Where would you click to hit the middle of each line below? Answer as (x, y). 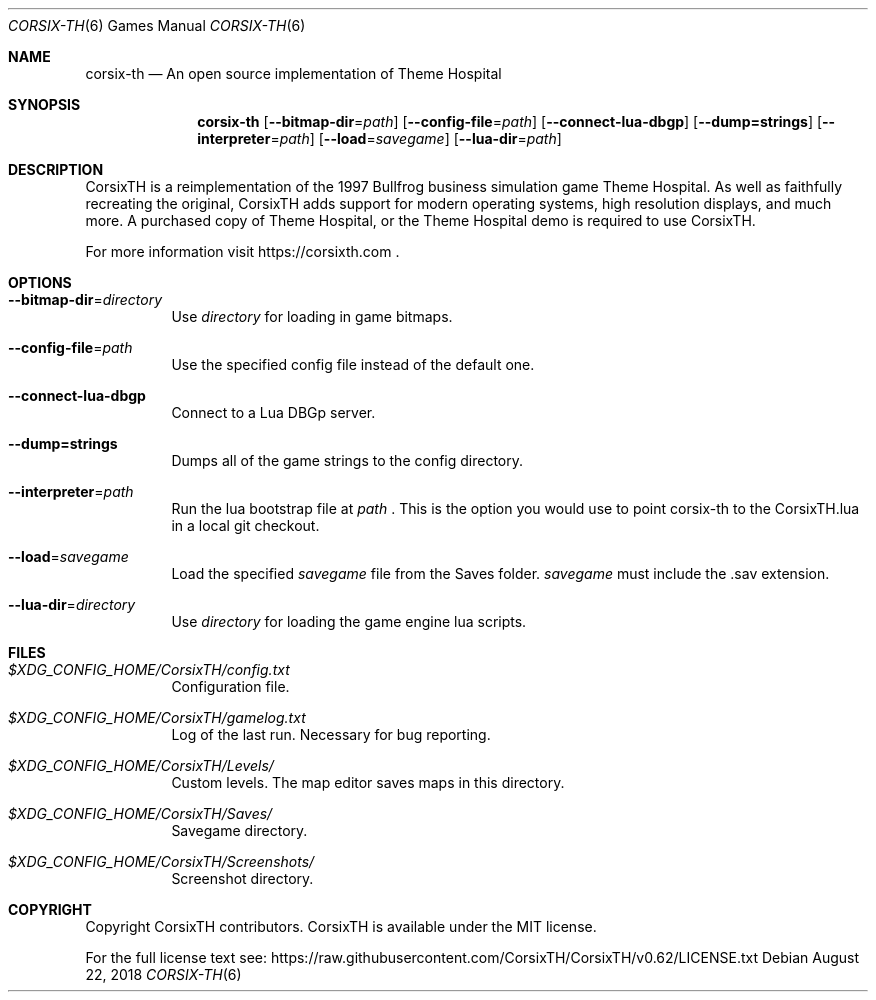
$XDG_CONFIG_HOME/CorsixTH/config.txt (149, 669)
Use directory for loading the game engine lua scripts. (349, 621)
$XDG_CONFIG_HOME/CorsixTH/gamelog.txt (157, 717)
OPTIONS (40, 282)
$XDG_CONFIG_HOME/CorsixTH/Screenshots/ (161, 861)
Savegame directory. (239, 830)
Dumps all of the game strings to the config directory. (347, 460)
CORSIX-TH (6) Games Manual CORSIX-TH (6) (157, 25)
